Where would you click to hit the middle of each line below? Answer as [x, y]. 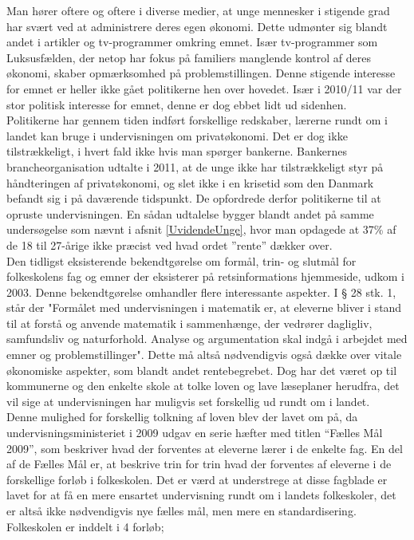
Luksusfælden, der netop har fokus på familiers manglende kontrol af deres [189, 57]
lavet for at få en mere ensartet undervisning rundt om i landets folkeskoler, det [201, 495]
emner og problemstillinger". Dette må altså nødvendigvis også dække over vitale [204, 355]
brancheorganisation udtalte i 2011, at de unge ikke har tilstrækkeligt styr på [195, 166]
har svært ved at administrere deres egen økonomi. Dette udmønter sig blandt [197, 26]
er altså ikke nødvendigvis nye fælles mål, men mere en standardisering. [181, 510]
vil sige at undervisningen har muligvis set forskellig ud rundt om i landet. [188, 401]
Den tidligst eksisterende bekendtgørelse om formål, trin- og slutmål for [181, 260]
